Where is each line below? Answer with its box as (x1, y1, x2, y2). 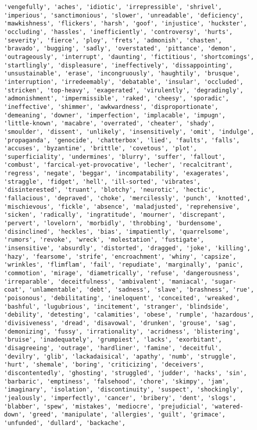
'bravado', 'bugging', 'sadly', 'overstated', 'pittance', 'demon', (4, 45, 237, 52)
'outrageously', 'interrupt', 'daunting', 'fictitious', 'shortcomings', (4, 53, 255, 60)
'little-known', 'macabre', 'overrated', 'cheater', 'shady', (4, 120, 215, 127)
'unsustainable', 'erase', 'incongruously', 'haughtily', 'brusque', (4, 70, 240, 77)
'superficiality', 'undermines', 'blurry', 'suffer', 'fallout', (4, 153, 226, 160)
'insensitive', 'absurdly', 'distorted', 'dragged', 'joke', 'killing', (4, 245, 251, 252)
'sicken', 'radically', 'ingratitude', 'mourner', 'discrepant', (4, 211, 226, 219)
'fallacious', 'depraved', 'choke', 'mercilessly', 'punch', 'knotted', (4, 195, 251, 202)
